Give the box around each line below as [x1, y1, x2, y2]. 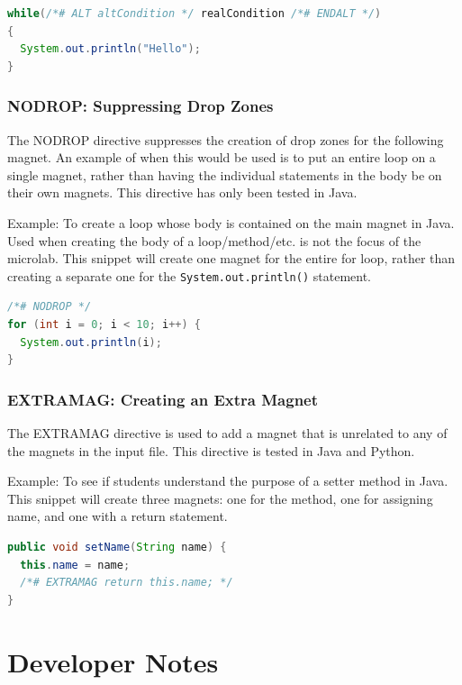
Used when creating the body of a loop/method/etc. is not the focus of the [7, 231, 421, 250]
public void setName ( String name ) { [7, 540, 227, 553]
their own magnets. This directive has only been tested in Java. [7, 183, 358, 202]
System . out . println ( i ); [20, 335, 162, 349]
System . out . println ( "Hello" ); [20, 42, 201, 56]
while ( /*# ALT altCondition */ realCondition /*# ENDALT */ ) [7, 7, 382, 20]
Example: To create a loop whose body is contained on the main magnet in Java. [7, 213, 455, 232]
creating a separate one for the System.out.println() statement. [7, 266, 371, 285]
